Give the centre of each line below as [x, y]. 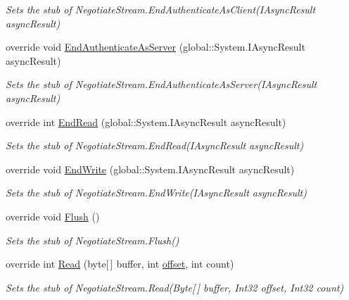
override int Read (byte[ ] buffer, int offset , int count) [120, 264]
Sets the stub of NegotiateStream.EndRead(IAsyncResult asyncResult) [155, 145]
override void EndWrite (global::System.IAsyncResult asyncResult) [150, 169]
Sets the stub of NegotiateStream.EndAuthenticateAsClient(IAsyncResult [161, 9]
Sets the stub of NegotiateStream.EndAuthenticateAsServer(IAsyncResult [161, 84]
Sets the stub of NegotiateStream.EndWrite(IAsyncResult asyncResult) [156, 193]
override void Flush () [53, 216]
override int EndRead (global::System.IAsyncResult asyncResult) [146, 121]
